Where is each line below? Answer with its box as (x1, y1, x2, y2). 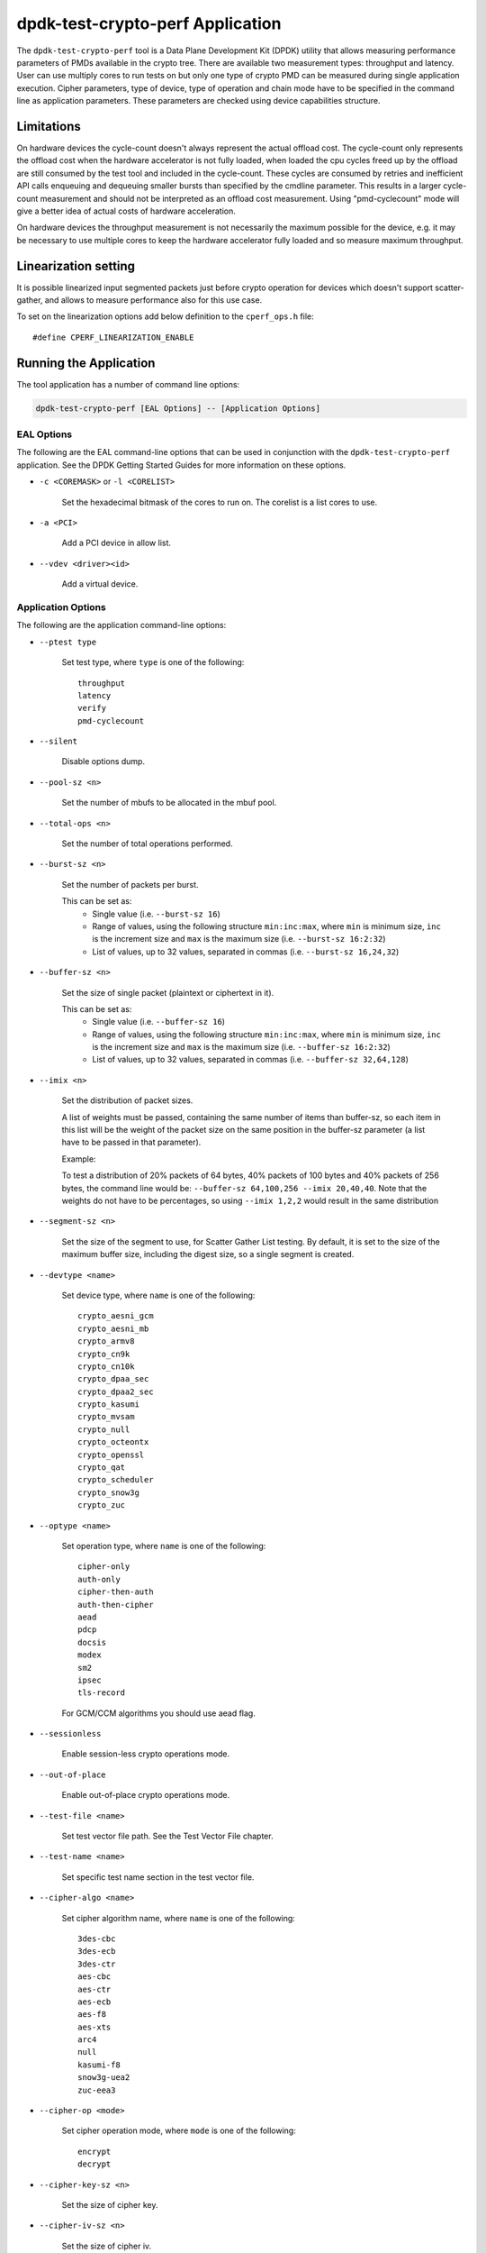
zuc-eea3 (77, 2084, 116, 2095)
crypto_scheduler (77, 1474, 154, 1485)
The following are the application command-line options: (16, 620, 227, 631)
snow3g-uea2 (77, 2073, 130, 2083)
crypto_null (77, 1424, 130, 1435)
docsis (77, 1637, 107, 1647)
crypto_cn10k (77, 1361, 135, 1372)
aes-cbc (77, 1972, 112, 1982)
